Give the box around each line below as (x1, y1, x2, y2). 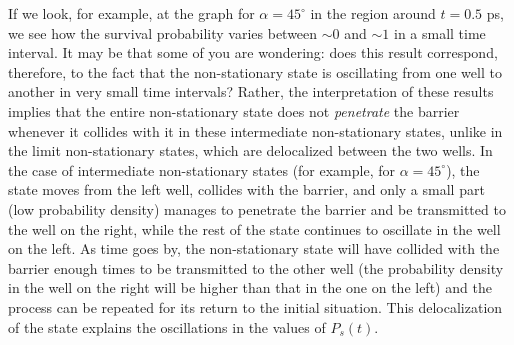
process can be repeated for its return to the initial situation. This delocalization (8, 296, 503, 317)
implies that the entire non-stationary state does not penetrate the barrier (8, 100, 460, 121)
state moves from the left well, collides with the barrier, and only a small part (8, 179, 485, 200)
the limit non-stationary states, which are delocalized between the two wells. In (8, 140, 493, 161)
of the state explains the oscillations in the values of (8, 316, 326, 337)
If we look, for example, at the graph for (8, 3, 255, 23)
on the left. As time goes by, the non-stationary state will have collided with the (8, 238, 500, 259)
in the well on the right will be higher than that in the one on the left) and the (8, 277, 492, 298)
